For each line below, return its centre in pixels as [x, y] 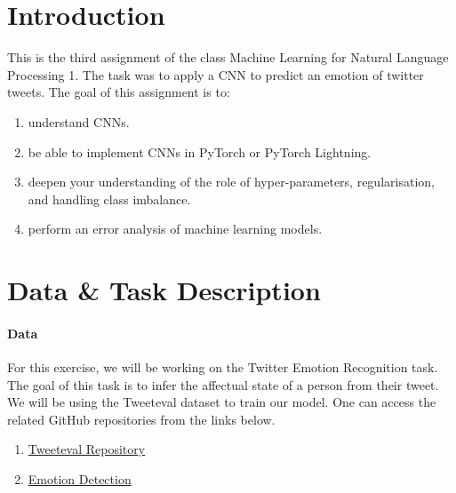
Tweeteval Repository [87, 449]
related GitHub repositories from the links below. [141, 419]
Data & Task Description [164, 290]
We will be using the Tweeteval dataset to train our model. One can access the [222, 402]
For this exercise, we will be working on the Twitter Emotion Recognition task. [223, 367]
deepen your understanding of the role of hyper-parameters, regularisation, [231, 182]
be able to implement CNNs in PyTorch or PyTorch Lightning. [200, 151]
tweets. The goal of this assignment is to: [119, 92]
